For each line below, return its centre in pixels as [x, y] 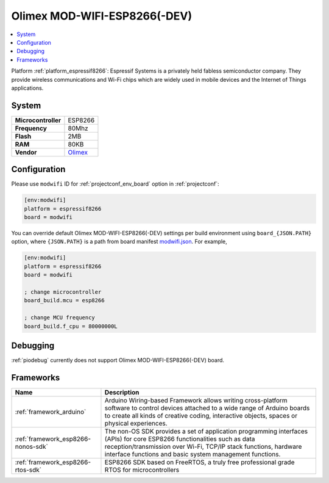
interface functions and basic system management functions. [193, 454]
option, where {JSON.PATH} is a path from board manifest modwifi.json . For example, [119, 242]
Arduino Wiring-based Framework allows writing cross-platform [196, 400]
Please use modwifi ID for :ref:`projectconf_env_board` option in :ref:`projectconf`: [115, 184]
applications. [27, 88]
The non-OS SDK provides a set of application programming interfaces [206, 431]
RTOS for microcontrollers [142, 470]
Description [122, 392]
